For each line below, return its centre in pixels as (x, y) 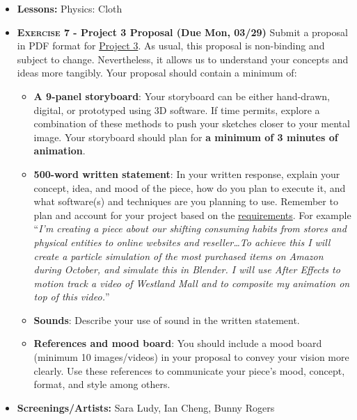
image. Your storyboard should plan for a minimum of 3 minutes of (186, 137)
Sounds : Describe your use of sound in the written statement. (167, 320)
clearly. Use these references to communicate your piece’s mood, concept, (189, 370)
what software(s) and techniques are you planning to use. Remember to (186, 201)
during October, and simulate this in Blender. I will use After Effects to (187, 269)
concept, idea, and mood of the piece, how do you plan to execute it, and (190, 187)
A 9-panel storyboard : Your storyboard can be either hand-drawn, (182, 96)
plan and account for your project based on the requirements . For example (192, 215)
